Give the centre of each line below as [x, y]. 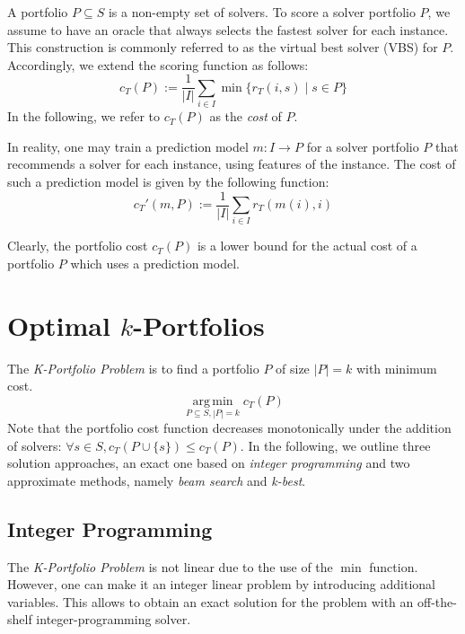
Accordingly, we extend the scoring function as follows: [158, 64]
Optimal [59, 325]
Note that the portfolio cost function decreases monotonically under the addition [229, 428]
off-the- [437, 601]
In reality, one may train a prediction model [128, 146]
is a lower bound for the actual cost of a [307, 246]
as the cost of [246, 116]
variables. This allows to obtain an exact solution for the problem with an [211, 601]
